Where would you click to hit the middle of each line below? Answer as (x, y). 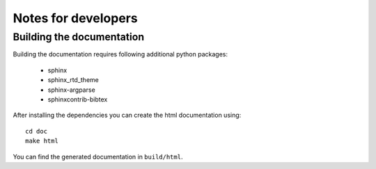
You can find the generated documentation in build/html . (98, 156)
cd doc (37, 131)
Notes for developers (76, 18)
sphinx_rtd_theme (73, 80)
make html (42, 141)
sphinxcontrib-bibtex (78, 99)
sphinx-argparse (71, 90)
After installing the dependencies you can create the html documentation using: (127, 115)
